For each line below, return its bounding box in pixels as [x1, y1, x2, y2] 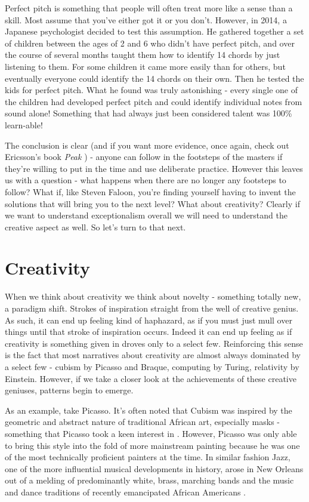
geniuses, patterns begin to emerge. [5, 384, 134, 396]
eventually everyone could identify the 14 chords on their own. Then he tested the [5, 72, 304, 84]
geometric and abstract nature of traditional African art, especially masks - [5, 415, 280, 428]
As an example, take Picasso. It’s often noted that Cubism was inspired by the [5, 404, 292, 416]
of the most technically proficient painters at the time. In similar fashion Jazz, [5, 451, 291, 463]
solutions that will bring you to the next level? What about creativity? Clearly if [5, 197, 300, 210]
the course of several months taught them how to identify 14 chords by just [5, 48, 280, 61]
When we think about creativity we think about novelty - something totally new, [5, 290, 301, 303]
